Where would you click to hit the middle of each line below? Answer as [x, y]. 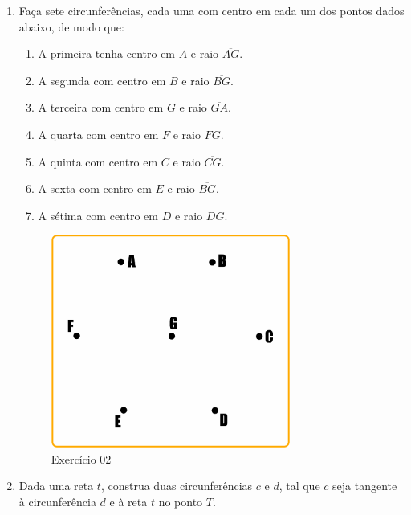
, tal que [299, 486]
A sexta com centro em [95, 188]
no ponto [181, 501]
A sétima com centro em [98, 215]
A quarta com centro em [98, 134]
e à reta [128, 501]
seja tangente [365, 486]
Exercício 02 [81, 458]
